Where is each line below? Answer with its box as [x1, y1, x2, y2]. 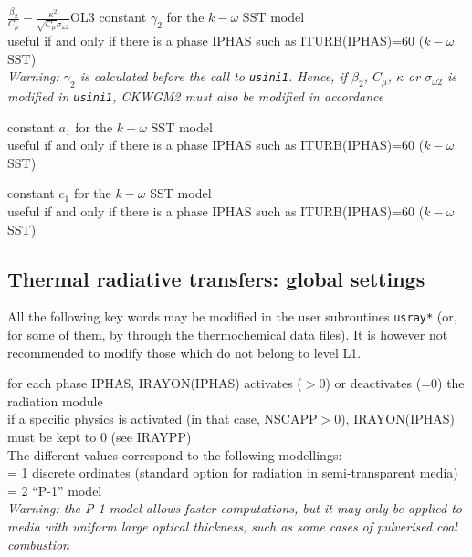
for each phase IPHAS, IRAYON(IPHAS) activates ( [7, 373, 302, 393]
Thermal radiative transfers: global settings [7, 264, 425, 292]
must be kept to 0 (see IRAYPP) [7, 427, 192, 446]
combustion [7, 534, 69, 553]
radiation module [7, 391, 103, 410]
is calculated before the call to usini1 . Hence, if [79, 67, 347, 86]
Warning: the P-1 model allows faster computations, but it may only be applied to [7, 499, 462, 518]
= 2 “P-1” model [7, 480, 102, 499]
